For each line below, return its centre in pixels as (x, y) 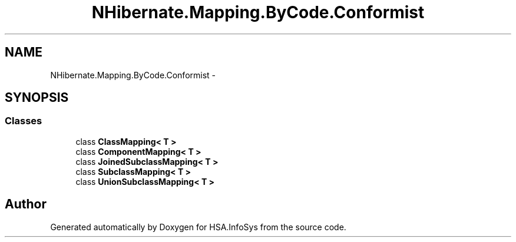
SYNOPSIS (37, 98)
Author (26, 204)
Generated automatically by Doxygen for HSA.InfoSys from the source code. (198, 227)
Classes (24, 121)
